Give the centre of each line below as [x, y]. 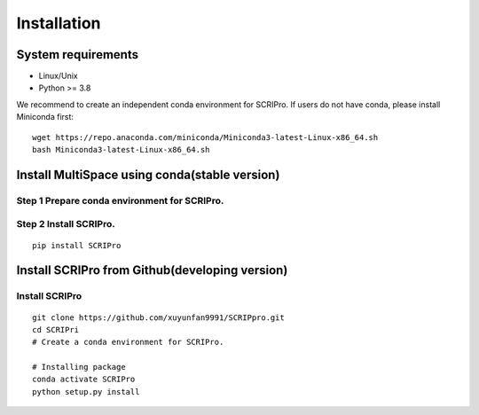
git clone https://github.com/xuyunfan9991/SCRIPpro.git [159, 317]
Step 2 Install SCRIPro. [66, 224]
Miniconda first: [45, 117]
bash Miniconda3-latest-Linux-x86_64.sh [121, 150]
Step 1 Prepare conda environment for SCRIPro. [120, 200]
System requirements [78, 55]
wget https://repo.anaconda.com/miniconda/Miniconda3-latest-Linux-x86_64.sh [205, 137]
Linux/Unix [59, 76]
